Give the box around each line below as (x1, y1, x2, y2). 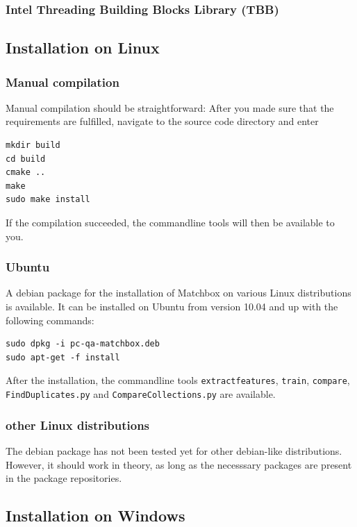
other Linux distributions (6, 416, 150, 433)
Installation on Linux (6, 37, 160, 58)
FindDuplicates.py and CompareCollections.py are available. (6, 387, 276, 401)
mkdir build (6, 140, 60, 151)
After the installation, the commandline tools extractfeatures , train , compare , (6, 373, 350, 387)
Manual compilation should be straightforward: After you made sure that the (6, 100, 334, 115)
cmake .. (6, 167, 46, 178)
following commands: (6, 312, 94, 327)
